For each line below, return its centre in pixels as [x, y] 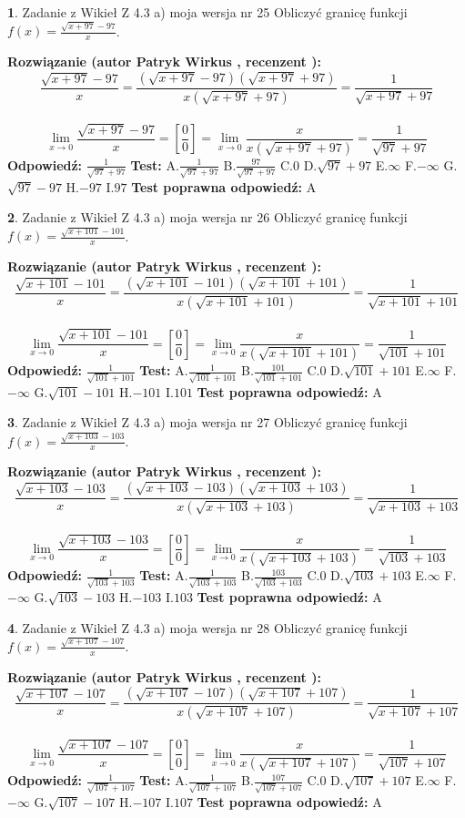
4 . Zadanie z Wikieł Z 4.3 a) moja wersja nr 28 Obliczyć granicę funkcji [207, 627]
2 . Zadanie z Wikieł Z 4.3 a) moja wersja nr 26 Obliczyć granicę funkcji [207, 217]
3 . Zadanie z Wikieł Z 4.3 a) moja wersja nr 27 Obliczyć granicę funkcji [207, 422]
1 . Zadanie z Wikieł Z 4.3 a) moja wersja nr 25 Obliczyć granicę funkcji [207, 12]
